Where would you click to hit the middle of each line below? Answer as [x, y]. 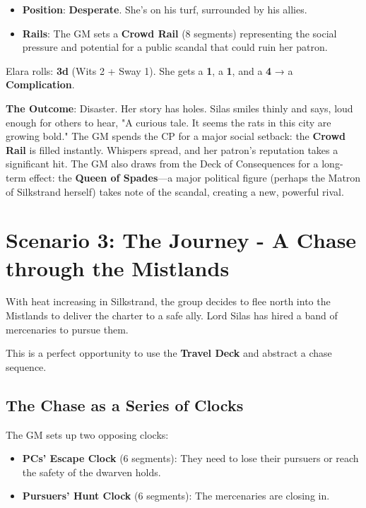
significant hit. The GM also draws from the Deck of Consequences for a [162, 164]
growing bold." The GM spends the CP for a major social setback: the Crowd [176, 136]
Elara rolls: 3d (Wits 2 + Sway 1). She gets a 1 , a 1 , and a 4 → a [149, 70]
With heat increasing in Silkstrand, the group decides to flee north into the [168, 301]
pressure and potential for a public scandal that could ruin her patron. [175, 47]
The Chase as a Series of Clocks [125, 404]
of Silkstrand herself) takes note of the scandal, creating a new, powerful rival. [175, 191]
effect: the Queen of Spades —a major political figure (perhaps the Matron [195, 177]
